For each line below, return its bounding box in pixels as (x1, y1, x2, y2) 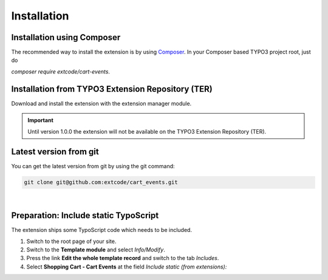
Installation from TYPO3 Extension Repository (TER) (11, 84, 213, 94)
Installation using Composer (11, 32, 121, 43)
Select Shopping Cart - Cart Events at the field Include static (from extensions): (26, 263, 227, 270)
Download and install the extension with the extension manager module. (11, 100, 192, 107)
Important (27, 117, 54, 124)
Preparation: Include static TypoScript (11, 210, 159, 221)
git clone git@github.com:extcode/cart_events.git (24, 179, 179, 186)
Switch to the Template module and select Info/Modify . (26, 246, 165, 253)
